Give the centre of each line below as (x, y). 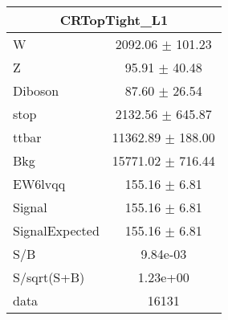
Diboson (36, 90)
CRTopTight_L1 (114, 20)
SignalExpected (56, 230)
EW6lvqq (39, 184)
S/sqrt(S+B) (49, 277)
